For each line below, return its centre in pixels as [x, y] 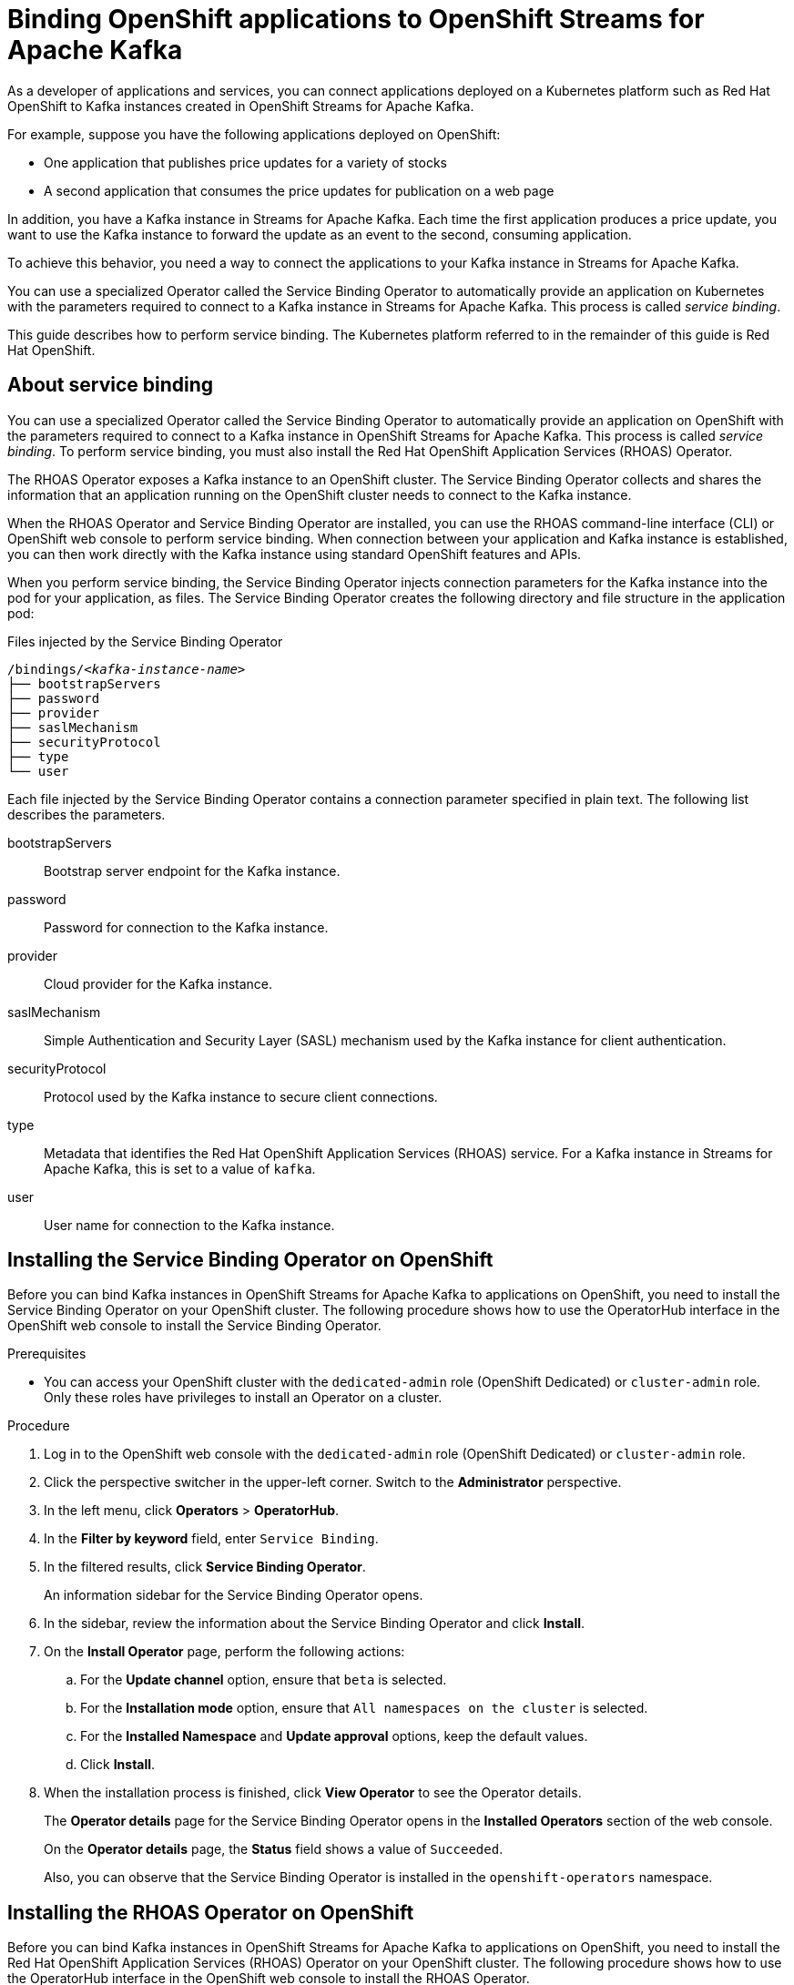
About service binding [111, 385]
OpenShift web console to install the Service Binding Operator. [194, 1326]
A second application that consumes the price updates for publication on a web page [299, 190]
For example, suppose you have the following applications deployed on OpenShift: [254, 134]
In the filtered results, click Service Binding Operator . [205, 1567]
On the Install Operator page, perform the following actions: [224, 1652]
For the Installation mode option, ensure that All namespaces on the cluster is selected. [364, 1708]
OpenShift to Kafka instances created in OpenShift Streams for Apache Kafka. [241, 106]
